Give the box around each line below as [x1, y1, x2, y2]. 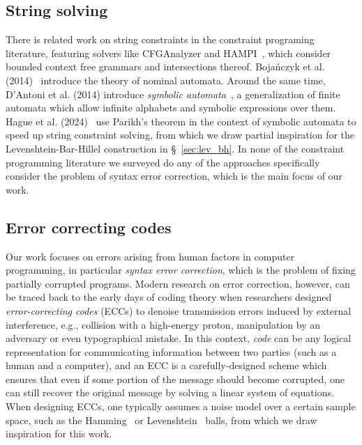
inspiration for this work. [6, 426, 112, 441]
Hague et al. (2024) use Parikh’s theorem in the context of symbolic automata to [6, 114, 356, 128]
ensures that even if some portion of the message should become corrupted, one [6, 371, 345, 386]
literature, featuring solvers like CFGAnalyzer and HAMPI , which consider [6, 45, 331, 60]
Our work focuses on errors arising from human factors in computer [6, 249, 295, 263]
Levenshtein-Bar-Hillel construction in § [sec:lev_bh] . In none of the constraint [6, 141, 345, 155]
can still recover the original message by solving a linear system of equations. [6, 385, 334, 400]
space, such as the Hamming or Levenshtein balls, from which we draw [6, 412, 317, 427]
